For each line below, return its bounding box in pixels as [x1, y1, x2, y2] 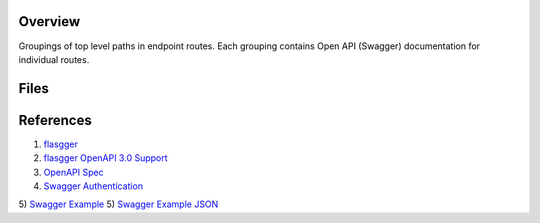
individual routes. [18, 53, 90, 65]
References [18, 111, 92, 129]
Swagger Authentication [43, 180, 144, 192]
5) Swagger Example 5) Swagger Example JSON [18, 198, 219, 210]
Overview [18, 13, 81, 30]
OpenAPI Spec [43, 166, 104, 178]
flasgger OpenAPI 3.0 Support [43, 152, 169, 164]
